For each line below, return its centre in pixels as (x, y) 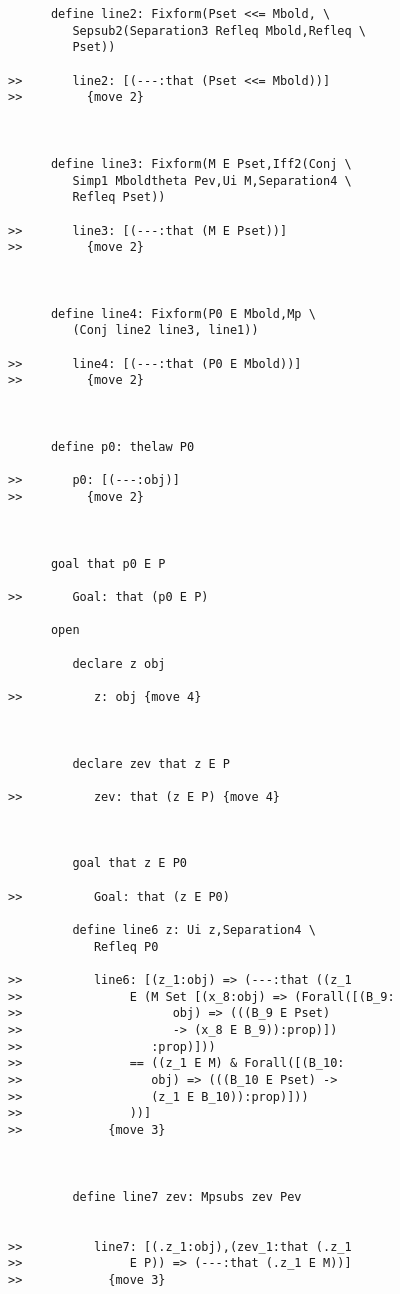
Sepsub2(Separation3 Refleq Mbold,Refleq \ (219, 30)
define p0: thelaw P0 (122, 447)
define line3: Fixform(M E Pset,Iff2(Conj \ (201, 163)
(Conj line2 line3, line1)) (165, 330)
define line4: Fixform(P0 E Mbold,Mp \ (183, 313)
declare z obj (119, 663)
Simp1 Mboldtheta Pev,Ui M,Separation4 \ (212, 180)
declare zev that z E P (151, 763)
